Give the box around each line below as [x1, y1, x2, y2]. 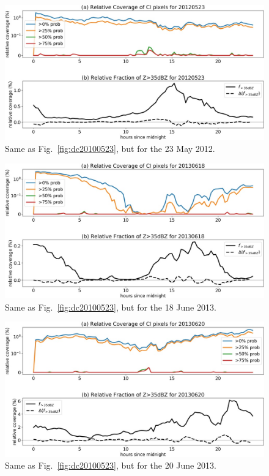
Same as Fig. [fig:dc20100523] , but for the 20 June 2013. [5, 459, 216, 472]
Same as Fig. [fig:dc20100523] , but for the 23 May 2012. [5, 142, 215, 155]
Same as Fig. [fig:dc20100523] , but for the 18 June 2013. [5, 300, 216, 313]
